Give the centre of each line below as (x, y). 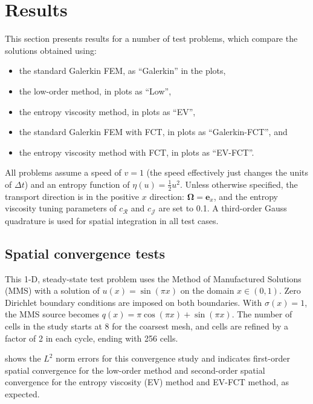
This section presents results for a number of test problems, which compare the (151, 38)
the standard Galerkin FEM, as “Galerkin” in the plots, (122, 71)
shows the (23, 358)
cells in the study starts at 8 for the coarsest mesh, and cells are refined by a (147, 326)
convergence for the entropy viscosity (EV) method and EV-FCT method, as (147, 382)
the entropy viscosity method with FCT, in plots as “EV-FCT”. (137, 152)
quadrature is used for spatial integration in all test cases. (112, 220)
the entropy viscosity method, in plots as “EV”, (107, 111)
